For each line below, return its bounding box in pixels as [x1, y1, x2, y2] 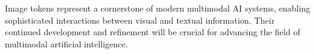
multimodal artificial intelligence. [5, 37, 128, 50]
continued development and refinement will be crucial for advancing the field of [5, 25, 300, 38]
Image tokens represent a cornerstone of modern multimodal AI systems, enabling [5, 2, 311, 14]
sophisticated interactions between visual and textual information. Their [5, 13, 275, 26]
